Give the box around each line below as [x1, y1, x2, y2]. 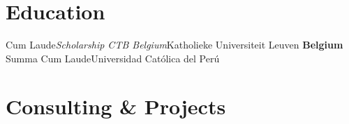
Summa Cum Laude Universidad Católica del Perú [6, 51, 220, 65]
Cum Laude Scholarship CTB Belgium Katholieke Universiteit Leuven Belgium [6, 37, 343, 52]
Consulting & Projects [6, 91, 226, 120]
